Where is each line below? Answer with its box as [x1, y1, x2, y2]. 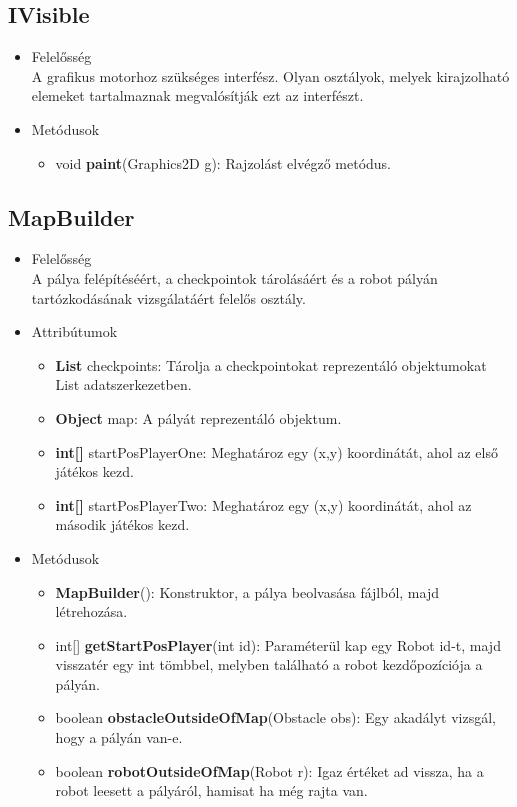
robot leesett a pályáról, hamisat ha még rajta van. [55, 780, 368, 801]
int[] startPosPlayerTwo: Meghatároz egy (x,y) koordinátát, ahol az [55, 494, 472, 515]
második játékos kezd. [55, 514, 190, 535]
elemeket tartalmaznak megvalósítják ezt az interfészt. [31, 85, 364, 106]
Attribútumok [31, 321, 118, 342]
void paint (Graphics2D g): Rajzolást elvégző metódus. [55, 152, 392, 173]
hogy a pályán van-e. [55, 727, 183, 748]
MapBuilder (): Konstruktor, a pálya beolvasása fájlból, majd [55, 581, 439, 602]
